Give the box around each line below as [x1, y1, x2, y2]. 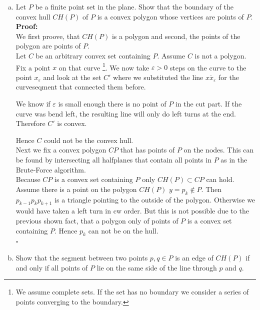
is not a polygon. [194, 50, 246, 60]
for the [218, 71, 239, 82]
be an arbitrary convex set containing [35, 50, 150, 60]
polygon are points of [15, 40, 81, 51]
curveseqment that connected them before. [15, 81, 146, 92]
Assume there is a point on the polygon [15, 183, 137, 194]
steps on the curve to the [169, 62, 246, 72]
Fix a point [15, 62, 50, 72]
